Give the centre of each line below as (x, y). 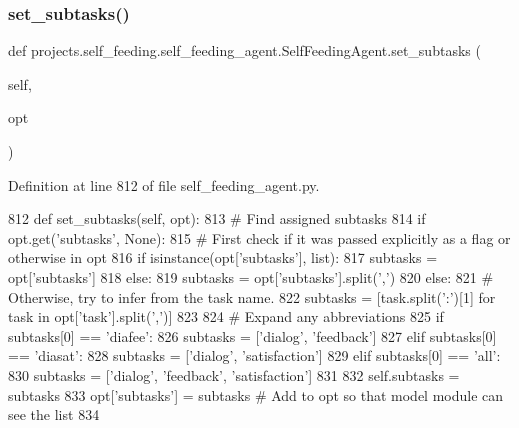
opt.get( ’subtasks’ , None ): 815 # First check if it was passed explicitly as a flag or (259, 237)
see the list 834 (54, 414)
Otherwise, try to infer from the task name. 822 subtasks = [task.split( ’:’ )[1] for (252, 296)
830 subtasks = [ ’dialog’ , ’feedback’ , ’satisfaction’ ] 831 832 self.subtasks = (234, 374)
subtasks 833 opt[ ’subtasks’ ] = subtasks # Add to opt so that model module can (256, 394)
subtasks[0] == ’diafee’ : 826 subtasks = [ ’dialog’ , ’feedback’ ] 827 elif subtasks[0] (252, 335)
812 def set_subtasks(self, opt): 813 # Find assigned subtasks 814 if (217, 218)
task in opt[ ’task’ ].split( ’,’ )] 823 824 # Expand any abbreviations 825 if (226, 316)
